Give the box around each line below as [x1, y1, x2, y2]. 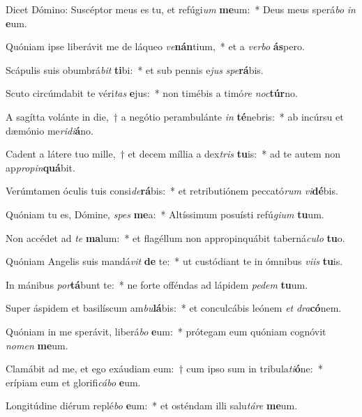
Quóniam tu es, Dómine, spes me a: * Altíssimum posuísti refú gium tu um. [6, 206, 324, 221]
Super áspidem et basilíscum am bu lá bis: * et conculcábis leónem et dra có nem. [6, 301, 342, 315]
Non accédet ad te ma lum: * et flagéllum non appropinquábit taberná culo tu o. [6, 230, 345, 245]
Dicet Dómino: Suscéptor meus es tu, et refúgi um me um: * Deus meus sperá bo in [6, 2, 356, 16]
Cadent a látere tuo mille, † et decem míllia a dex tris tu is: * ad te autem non [6, 146, 340, 161]
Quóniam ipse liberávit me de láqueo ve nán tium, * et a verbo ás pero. [6, 39, 305, 54]
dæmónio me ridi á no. [6, 123, 93, 137]
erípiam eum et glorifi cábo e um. [6, 374, 141, 389]
